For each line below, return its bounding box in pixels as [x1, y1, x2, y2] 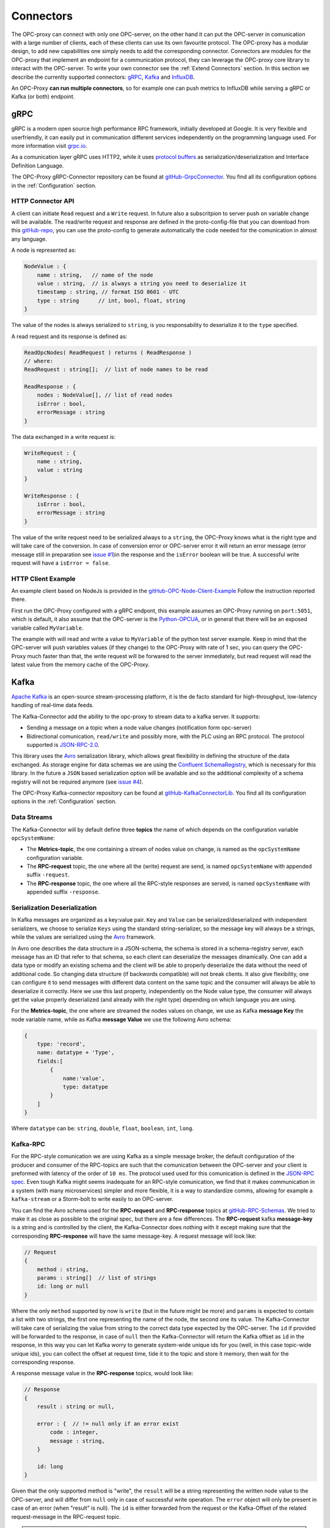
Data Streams [11, 813, 53, 821]
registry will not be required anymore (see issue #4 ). [11, 778, 144, 785]
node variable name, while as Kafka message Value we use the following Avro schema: [11, 1015, 232, 1023]
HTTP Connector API [11, 197, 75, 205]
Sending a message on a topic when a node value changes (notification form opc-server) [26, 724, 252, 732]
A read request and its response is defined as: [11, 332, 128, 340]
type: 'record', [37, 1041, 86, 1048]
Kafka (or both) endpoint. [11, 93, 75, 100]
